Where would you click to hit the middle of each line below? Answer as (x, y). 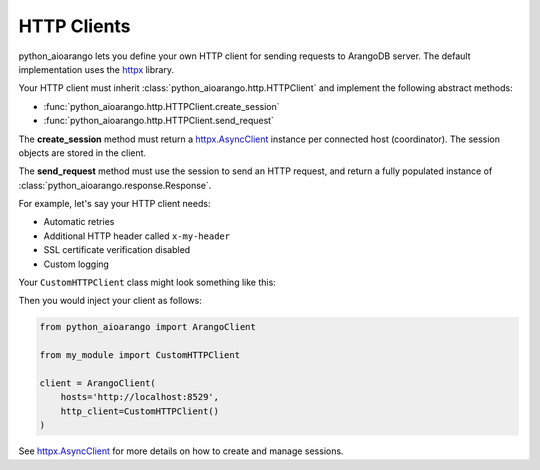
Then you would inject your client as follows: (110, 301)
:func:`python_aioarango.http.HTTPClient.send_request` (159, 121)
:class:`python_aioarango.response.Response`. (115, 185)
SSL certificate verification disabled (117, 250)
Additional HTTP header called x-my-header (136, 236)
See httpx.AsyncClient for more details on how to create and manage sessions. (181, 451)
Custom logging (76, 264)
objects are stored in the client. (82, 152)
